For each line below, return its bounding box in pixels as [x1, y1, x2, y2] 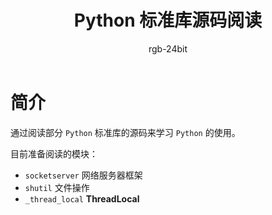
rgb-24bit [148, 42, 188, 55]
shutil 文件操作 [24, 181, 90, 193]
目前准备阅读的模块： [10, 147, 98, 160]
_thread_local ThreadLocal [24, 192, 140, 205]
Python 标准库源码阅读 [73, 9, 263, 32]
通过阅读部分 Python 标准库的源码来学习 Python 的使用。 [10, 126, 241, 138]
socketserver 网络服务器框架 [24, 169, 143, 181]
